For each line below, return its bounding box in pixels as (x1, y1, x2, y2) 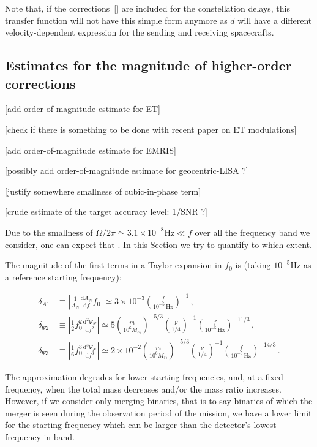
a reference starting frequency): (5, 270, 122, 283)
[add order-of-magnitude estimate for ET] (5, 102, 160, 115)
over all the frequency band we (195, 225, 310, 238)
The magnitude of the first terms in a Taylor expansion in (5, 258, 222, 271)
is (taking (235, 258, 271, 271)
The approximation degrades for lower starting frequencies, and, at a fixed (5, 370, 283, 383)
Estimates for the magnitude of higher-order (5, 56, 292, 75)
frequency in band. (5, 430, 75, 443)
